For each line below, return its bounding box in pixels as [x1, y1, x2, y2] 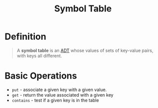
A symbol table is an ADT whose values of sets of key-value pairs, [16, 47, 154, 53]
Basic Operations [4, 70, 78, 82]
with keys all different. [16, 53, 63, 59]
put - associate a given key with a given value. [11, 87, 107, 93]
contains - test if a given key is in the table [11, 97, 99, 103]
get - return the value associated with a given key [11, 92, 114, 98]
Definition [4, 31, 47, 42]
